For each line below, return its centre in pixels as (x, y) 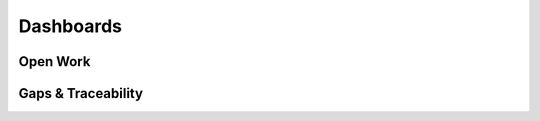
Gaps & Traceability (81, 93)
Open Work (54, 61)
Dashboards (70, 26)
